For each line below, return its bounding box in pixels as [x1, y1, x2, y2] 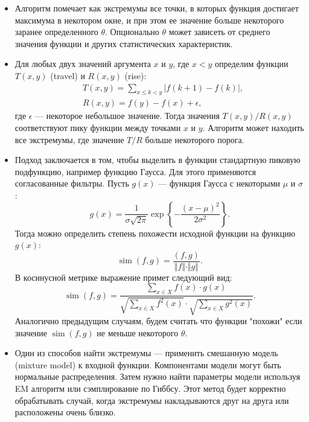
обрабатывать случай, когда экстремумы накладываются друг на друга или [14, 394, 289, 406]
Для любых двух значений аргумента [14, 57, 151, 70]
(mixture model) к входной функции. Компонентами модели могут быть [14, 358, 281, 371]
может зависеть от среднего [168, 25, 270, 38]
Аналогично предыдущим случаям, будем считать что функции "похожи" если [14, 315, 302, 327]
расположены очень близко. [14, 406, 116, 418]
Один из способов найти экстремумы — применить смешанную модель [14, 347, 278, 359]
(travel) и [50, 69, 85, 82]
